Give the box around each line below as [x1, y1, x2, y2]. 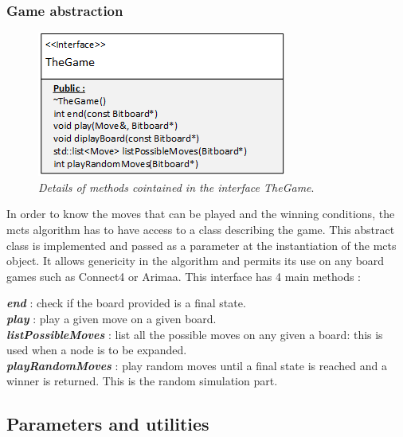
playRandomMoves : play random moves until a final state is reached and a [6, 357, 387, 373]
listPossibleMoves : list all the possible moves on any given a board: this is [6, 326, 383, 342]
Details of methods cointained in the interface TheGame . [38, 178, 315, 195]
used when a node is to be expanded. [6, 341, 187, 358]
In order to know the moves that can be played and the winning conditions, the [6, 205, 395, 222]
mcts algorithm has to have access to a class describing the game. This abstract [6, 221, 395, 237]
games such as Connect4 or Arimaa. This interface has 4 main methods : [6, 267, 362, 284]
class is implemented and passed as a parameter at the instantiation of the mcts [6, 236, 397, 253]
